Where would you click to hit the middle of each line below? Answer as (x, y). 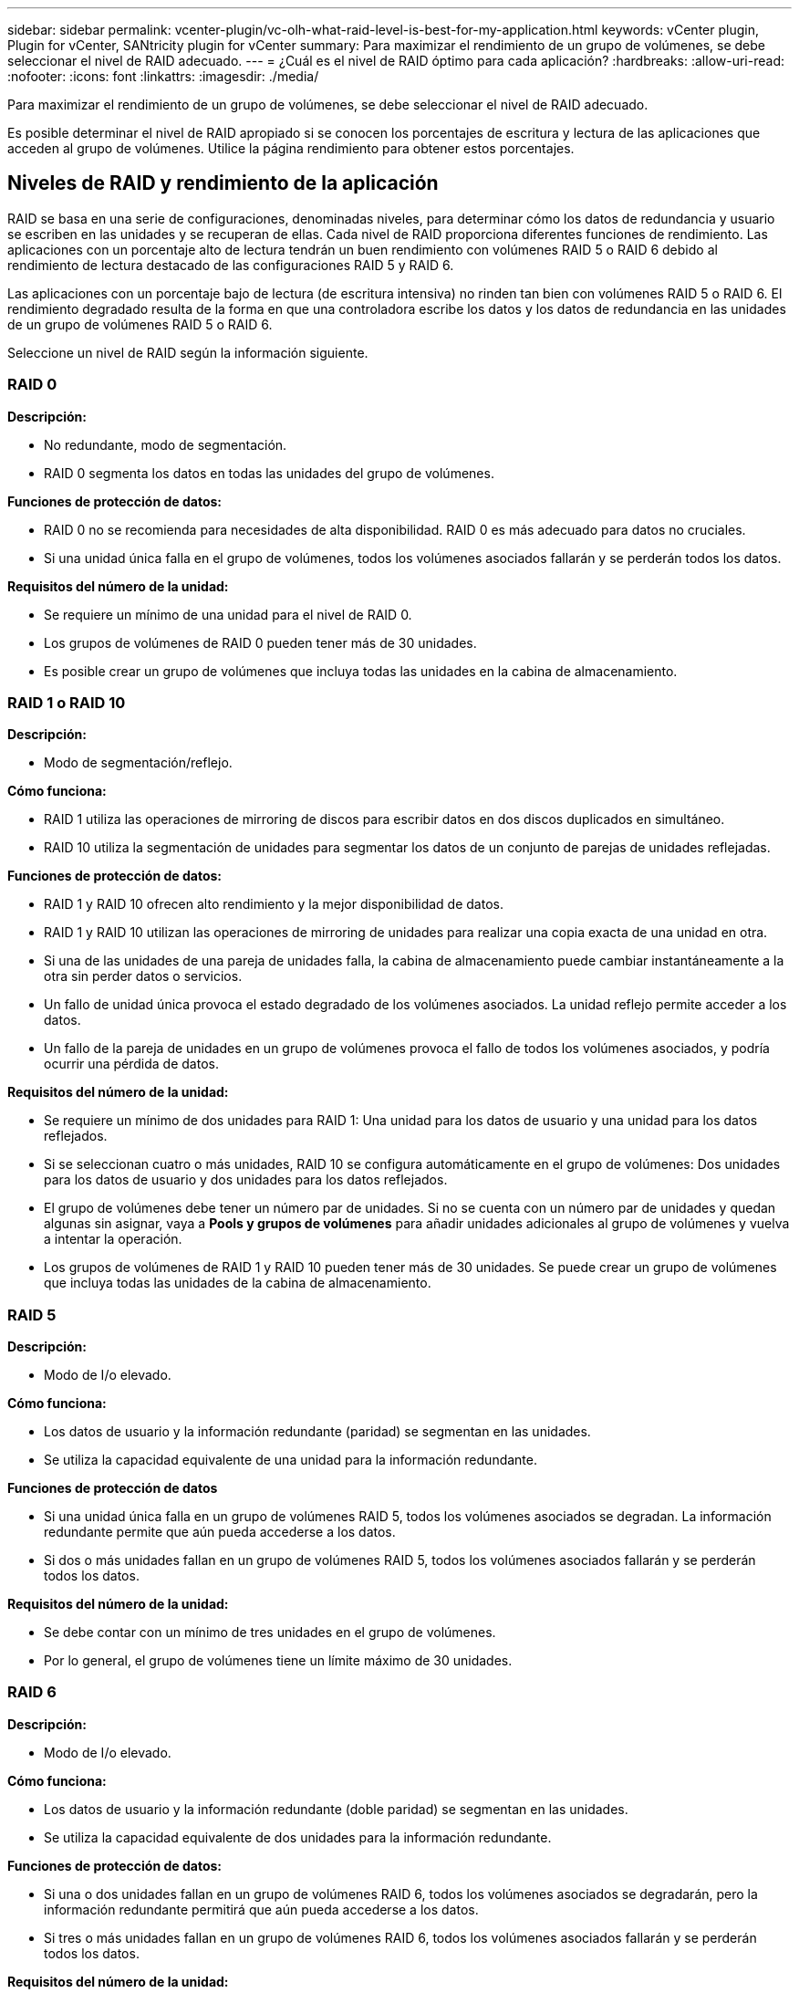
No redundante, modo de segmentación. (166, 444)
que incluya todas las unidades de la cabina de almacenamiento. (238, 1283)
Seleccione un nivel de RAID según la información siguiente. (188, 352)
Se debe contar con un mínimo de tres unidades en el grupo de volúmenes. (270, 1633)
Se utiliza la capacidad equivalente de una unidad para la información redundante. (291, 1460)
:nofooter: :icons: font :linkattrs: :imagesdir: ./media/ (163, 76)
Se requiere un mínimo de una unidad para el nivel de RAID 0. (228, 614)
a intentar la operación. (113, 1239)
